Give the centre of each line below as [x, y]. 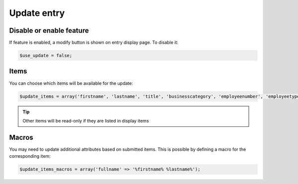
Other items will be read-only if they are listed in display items [86, 121]
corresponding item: [30, 156]
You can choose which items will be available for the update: [71, 83]
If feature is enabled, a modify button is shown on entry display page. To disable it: [94, 43]
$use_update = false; [46, 56]
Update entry [37, 13]
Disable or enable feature [49, 31]
